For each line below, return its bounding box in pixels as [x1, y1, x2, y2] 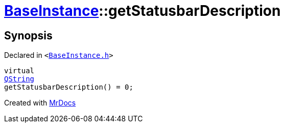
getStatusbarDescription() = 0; [4, 83, 133, 92]
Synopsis [4, 29, 53, 42]
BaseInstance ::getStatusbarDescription [4, 2, 281, 19]
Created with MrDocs [4, 98, 76, 108]
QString [4, 75, 35, 83]
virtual [4, 67, 35, 75]
